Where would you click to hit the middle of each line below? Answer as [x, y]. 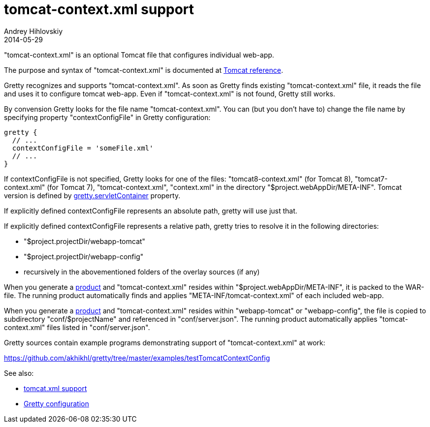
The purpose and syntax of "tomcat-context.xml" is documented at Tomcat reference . [144, 70]
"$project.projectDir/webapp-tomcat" [84, 241]
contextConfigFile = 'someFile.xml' [83, 148]
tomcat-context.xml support [99, 9]
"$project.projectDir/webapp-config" [84, 256]
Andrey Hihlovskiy [33, 31]
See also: [19, 373]
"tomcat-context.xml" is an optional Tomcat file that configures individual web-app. [139, 55]
